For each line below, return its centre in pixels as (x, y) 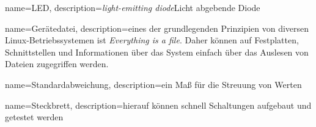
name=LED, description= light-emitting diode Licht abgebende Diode (133, 7)
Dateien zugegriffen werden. (57, 64)
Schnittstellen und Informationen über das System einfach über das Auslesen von (157, 52)
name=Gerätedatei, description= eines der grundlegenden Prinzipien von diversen (157, 28)
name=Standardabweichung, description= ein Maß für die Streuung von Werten (153, 84)
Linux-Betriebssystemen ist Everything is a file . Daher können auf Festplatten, (152, 40)
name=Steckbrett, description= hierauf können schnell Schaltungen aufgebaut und (158, 105)
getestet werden (34, 117)
